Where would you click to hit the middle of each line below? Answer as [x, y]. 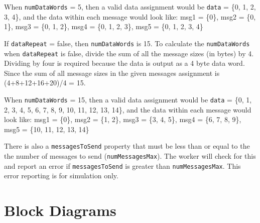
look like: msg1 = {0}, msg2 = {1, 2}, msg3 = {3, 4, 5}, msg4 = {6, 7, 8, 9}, [123, 119]
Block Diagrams [60, 210]
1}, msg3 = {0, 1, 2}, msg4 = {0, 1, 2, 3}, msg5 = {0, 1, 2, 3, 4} [104, 26]
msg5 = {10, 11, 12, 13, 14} [47, 129]
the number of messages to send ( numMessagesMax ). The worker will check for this [130, 156]
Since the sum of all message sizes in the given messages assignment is [112, 73]
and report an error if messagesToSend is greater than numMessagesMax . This [122, 165]
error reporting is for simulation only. [61, 176]
